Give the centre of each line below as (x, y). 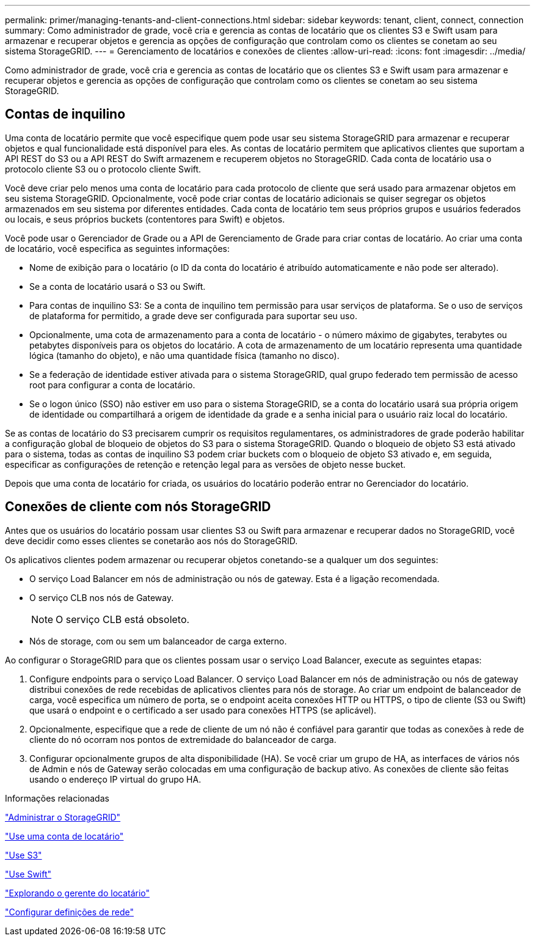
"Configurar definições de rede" (69, 912)
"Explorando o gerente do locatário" (78, 893)
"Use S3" (24, 855)
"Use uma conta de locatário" (64, 836)
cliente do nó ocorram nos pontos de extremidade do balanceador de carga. (183, 739)
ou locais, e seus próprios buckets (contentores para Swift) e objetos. (145, 219)
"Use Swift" (28, 874)
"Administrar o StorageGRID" (63, 817)
